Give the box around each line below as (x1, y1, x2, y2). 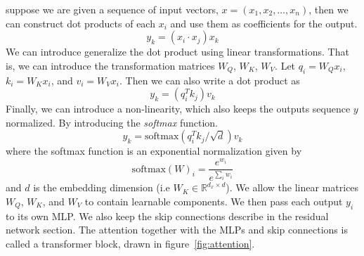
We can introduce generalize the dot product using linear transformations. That (6, 44, 349, 59)
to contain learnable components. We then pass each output (84, 193, 343, 208)
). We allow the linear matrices (226, 180, 359, 195)
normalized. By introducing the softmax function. (6, 115, 218, 129)
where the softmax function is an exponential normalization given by (6, 143, 302, 158)
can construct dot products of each (6, 15, 155, 30)
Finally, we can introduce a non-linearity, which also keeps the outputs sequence (6, 101, 351, 116)
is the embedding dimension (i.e (33, 180, 170, 195)
